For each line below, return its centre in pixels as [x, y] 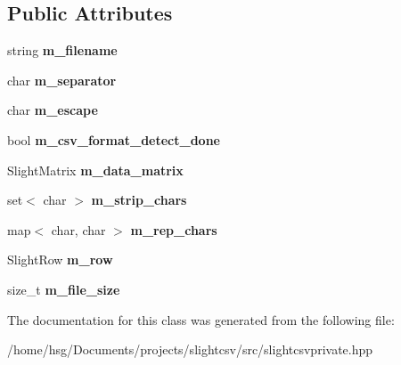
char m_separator [62, 80]
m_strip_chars [139, 200]
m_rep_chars [174, 229]
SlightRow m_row [60, 260]
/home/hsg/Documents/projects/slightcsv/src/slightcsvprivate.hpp [190, 349]
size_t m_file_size [64, 289]
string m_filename [62, 50]
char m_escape [53, 110]
